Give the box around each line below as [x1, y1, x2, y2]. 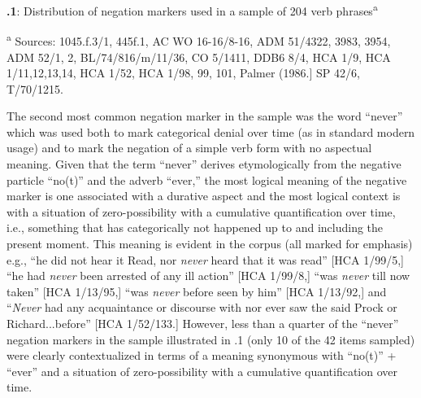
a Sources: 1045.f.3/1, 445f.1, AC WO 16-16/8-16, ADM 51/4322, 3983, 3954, [7, 30, 391, 49]
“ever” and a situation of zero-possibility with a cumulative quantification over [7, 362, 398, 379]
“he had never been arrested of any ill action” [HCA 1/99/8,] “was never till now [7, 267, 410, 284]
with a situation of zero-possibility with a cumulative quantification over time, [7, 203, 396, 220]
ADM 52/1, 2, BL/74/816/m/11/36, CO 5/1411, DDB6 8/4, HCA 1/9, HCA [7, 48, 391, 65]
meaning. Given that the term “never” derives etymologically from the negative [7, 155, 401, 173]
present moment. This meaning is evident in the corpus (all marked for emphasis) [7, 235, 413, 252]
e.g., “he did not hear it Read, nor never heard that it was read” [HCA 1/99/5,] [7, 251, 404, 268]
